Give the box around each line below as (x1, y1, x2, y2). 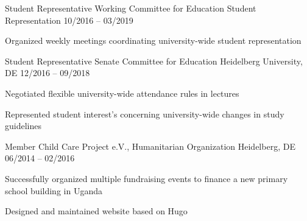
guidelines (5, 119, 41, 132)
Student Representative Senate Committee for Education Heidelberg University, (5, 54, 303, 67)
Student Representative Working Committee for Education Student (5, 2, 256, 14)
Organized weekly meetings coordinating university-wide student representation (5, 34, 302, 47)
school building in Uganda (5, 184, 102, 197)
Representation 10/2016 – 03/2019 (5, 13, 133, 26)
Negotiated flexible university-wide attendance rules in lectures (5, 86, 239, 99)
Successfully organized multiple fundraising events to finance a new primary (5, 172, 288, 184)
